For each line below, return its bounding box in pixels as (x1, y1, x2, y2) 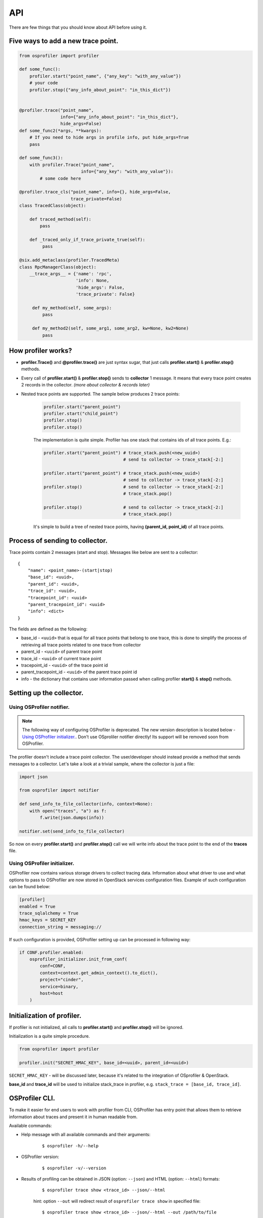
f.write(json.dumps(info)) (39, 815, 104, 820)
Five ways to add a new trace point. (9, 37, 119, 45)
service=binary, (39, 984, 79, 989)
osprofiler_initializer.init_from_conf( (29, 956, 128, 962)
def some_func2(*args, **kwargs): (19, 128, 102, 133)
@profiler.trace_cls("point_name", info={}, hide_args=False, (19, 189, 171, 195)
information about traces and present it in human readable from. (9, 1114, 138, 1120)
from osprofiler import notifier (19, 787, 99, 793)
